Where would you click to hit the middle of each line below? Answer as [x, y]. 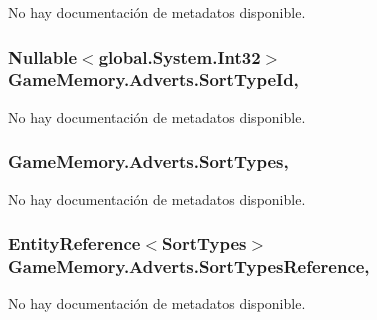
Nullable [43, 56]
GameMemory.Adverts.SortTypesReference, [189, 265]
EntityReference [74, 243]
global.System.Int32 [179, 56]
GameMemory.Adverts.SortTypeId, [153, 79]
